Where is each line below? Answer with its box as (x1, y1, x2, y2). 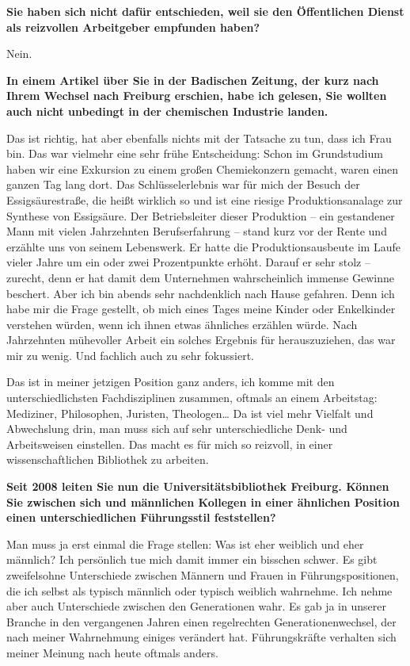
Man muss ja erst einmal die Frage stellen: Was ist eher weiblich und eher (6, 535, 364, 552)
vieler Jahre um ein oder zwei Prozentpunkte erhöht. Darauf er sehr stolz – (6, 254, 370, 270)
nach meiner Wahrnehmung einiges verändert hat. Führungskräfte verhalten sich (6, 629, 397, 645)
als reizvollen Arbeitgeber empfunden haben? (6, 18, 260, 35)
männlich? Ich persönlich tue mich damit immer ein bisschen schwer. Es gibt (6, 551, 378, 568)
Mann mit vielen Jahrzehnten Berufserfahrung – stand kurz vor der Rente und (6, 223, 387, 239)
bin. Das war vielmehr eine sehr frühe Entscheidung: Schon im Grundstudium (6, 145, 383, 162)
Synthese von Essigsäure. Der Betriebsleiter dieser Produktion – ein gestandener (6, 207, 395, 224)
